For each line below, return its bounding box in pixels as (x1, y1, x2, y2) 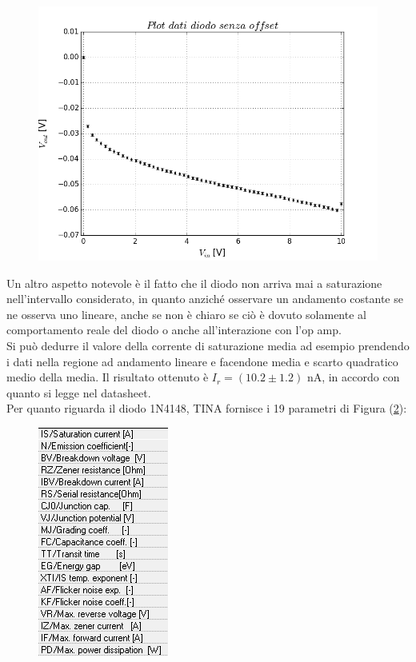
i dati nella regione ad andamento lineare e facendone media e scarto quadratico (6, 353, 398, 369)
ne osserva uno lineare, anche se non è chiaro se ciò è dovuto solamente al (6, 305, 366, 322)
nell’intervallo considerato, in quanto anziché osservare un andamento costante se (6, 290, 403, 307)
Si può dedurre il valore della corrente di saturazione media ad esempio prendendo (6, 337, 410, 353)
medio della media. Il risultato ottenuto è (6, 369, 209, 385)
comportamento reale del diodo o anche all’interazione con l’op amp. (6, 321, 342, 338)
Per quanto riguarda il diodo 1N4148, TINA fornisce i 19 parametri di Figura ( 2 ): (6, 400, 407, 417)
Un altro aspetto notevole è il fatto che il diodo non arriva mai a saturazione (6, 274, 382, 291)
